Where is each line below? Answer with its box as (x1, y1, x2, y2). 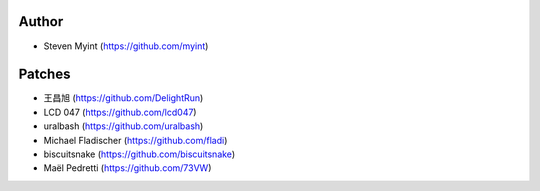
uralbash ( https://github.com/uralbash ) (43, 120, 204, 132)
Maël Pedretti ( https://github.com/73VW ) (43, 162, 212, 174)
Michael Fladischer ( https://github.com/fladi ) (43, 134, 228, 146)
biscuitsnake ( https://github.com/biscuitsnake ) (43, 148, 235, 160)
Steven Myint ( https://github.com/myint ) (43, 40, 209, 52)
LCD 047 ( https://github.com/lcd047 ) (43, 106, 197, 118)
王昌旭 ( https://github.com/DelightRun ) (43, 92, 204, 104)
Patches (18, 66, 71, 83)
